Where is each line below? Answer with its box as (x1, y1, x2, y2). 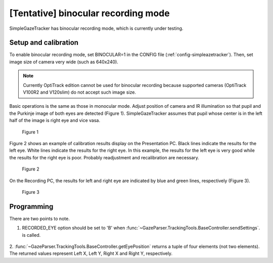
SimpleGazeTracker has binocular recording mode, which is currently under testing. (9, 25, 184, 31)
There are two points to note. (9, 215, 70, 222)
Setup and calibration (9, 38, 78, 47)
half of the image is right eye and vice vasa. (9, 117, 101, 123)
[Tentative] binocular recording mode (9, 8, 170, 19)
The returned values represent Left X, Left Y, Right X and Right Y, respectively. (9, 250, 173, 256)
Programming (9, 202, 54, 211)
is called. (22, 232, 41, 238)
